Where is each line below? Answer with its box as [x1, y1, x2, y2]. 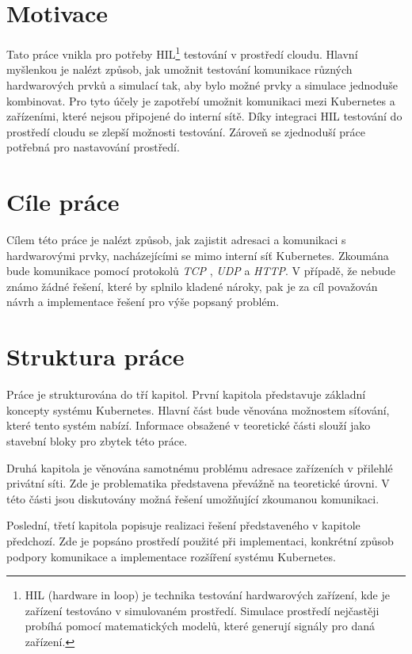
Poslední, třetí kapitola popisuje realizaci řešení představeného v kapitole [6, 517, 360, 534]
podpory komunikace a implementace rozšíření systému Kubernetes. [6, 548, 336, 564]
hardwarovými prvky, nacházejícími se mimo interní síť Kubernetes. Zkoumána [6, 247, 389, 263]
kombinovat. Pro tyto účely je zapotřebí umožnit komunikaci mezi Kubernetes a [6, 92, 395, 109]
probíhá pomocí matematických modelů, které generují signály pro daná [25, 618, 376, 634]
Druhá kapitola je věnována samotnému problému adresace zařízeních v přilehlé [6, 459, 393, 476]
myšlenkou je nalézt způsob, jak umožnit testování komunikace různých [6, 61, 353, 78]
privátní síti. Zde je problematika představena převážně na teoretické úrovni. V [6, 475, 390, 491]
